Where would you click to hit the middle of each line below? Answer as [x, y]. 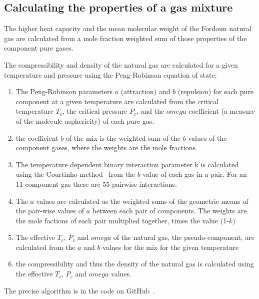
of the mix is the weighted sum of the [123, 137]
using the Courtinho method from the [75, 174]
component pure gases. [39, 48]
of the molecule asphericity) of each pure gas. [85, 120]
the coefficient [37, 137]
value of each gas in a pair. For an [195, 174]
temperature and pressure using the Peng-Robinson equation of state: [110, 74]
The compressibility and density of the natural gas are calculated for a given [121, 64]
